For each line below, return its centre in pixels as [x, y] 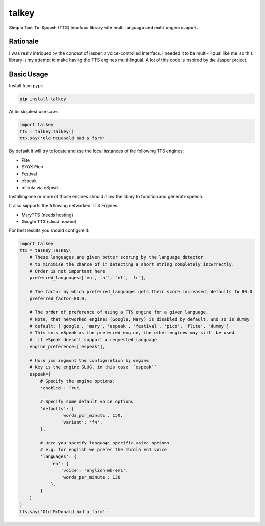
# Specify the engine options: [78, 381]
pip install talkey [43, 99]
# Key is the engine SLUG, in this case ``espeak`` [93, 367]
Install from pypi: [26, 85]
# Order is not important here [67, 271]
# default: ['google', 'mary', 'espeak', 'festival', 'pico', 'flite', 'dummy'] [129, 326]
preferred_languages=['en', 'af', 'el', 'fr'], [88, 278]
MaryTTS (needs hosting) [47, 215]
